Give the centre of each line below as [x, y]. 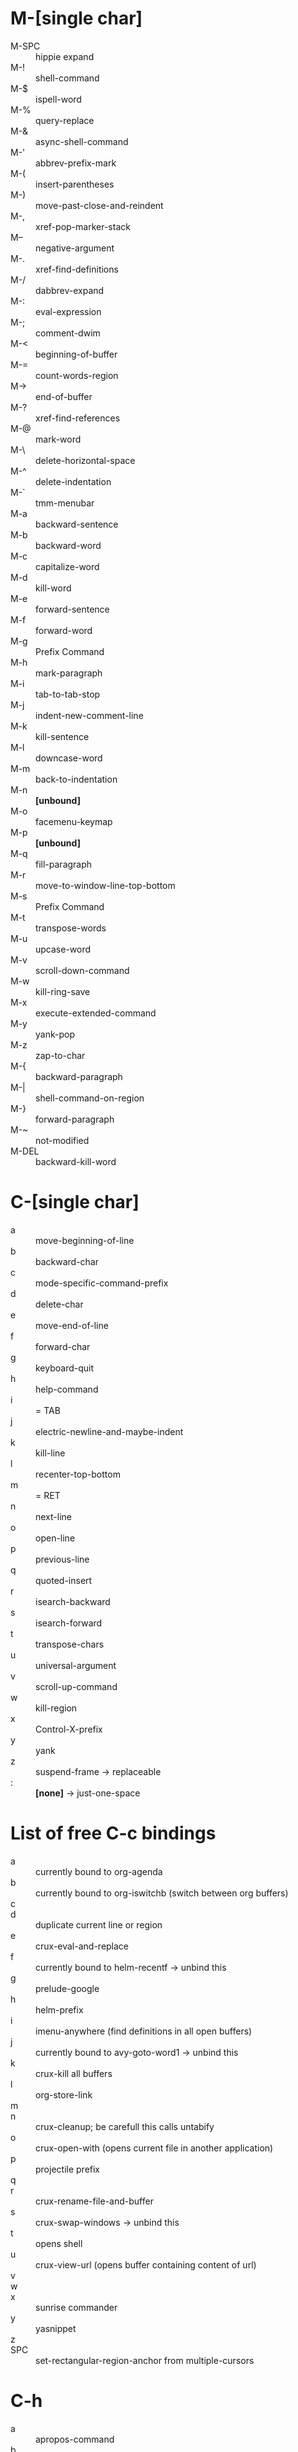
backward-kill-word [76, 1161]
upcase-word [63, 949]
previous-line [62, 1559]
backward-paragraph [79, 1076]
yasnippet [56, 2328]
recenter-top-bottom [78, 1474]
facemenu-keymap [74, 821]
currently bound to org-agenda [99, 1871]
